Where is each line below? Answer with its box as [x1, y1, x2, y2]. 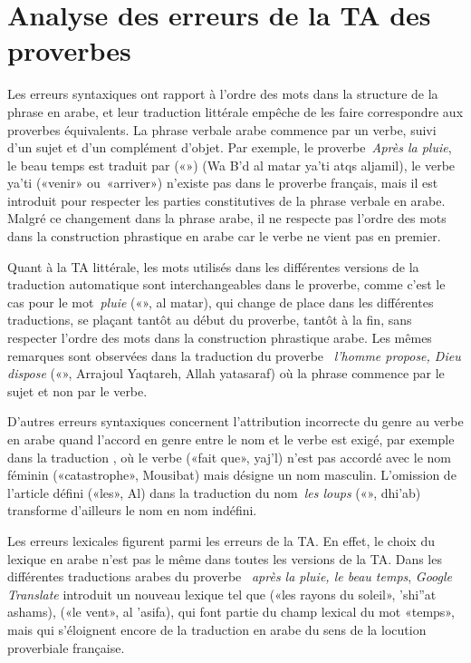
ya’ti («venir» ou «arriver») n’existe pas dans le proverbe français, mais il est [7, 173, 438, 192]
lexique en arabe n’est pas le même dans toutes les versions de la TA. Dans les [7, 549, 442, 568]
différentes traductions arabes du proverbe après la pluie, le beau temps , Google [7, 567, 453, 586]
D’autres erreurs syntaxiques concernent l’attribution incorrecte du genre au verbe [7, 412, 464, 431]
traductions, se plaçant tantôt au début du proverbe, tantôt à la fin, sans [7, 310, 412, 329]
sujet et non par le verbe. [7, 381, 148, 400]
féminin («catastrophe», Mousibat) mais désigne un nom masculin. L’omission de [7, 465, 457, 484]
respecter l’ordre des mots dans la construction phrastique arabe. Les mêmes [7, 328, 432, 347]
